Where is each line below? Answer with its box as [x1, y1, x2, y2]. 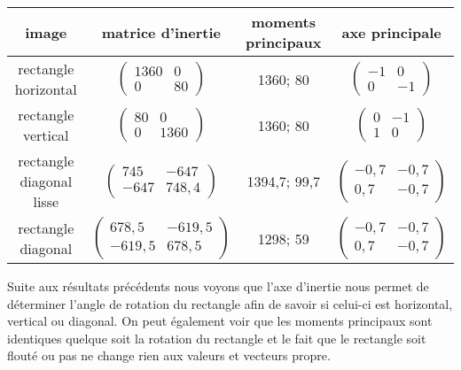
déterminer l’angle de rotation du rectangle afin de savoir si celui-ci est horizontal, [7, 294, 453, 312]
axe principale [341, 21, 441, 42]
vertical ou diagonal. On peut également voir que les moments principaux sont [7, 312, 433, 330]
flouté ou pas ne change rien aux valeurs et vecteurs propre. [7, 346, 331, 365]
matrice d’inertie [101, 21, 221, 42]
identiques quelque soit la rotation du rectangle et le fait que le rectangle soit [7, 328, 426, 347]
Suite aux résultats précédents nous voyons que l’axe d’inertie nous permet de [7, 277, 429, 295]
